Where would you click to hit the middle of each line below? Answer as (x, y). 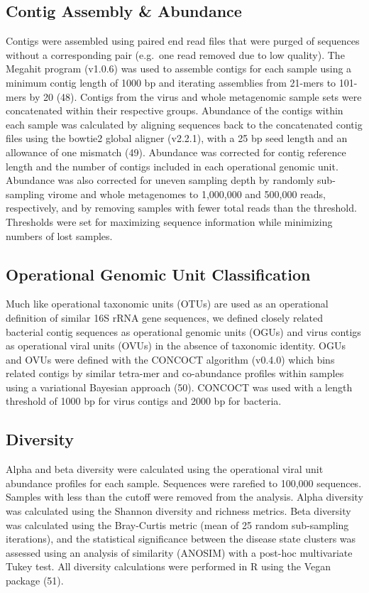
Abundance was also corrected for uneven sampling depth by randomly (160, 180)
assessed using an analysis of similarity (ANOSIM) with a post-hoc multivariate (179, 552)
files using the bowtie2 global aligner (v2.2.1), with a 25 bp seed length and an (177, 138)
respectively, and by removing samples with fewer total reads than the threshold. (181, 208)
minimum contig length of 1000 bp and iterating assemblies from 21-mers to (171, 82)
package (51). (35, 581)
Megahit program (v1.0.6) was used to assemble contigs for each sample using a (179, 69)
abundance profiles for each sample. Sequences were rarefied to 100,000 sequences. (184, 483)
